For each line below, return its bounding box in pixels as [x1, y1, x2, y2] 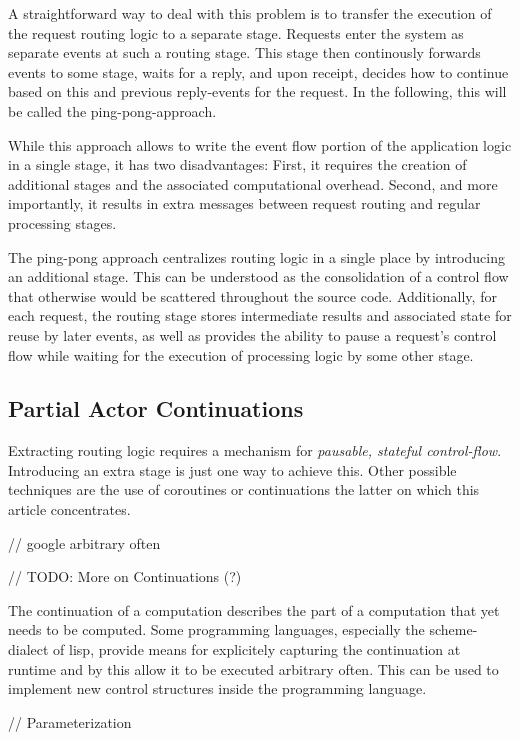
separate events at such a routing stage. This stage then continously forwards [8, 42, 481, 63]
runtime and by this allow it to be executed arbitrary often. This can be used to [8, 658, 499, 679]
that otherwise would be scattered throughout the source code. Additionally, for [8, 285, 497, 306]
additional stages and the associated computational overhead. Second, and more [8, 173, 498, 194]
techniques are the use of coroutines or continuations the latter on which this [8, 479, 480, 500]
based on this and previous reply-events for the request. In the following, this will [8, 81, 507, 102]
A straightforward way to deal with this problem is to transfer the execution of [8, 3, 492, 23]
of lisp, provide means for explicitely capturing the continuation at [53, 639, 461, 660]
